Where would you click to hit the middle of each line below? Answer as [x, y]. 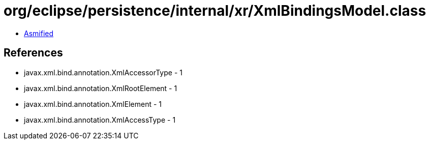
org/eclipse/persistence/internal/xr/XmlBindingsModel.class [215, 11]
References [33, 53]
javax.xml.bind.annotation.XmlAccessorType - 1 [103, 72]
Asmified [39, 33]
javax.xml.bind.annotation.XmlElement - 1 [93, 104]
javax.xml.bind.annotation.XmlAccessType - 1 [100, 120]
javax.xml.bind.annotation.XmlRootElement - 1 [101, 88]
